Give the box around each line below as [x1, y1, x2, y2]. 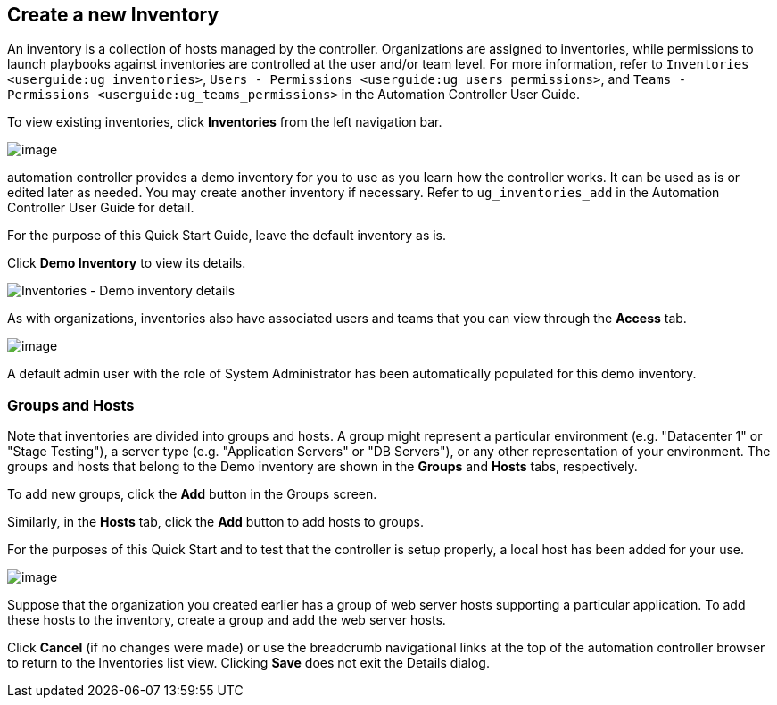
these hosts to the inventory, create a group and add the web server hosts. [7, 612, 446, 628]
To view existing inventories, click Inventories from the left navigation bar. [7, 114, 442, 130]
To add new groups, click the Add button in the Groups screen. [7, 486, 377, 502]
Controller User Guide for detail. [7, 200, 194, 216]
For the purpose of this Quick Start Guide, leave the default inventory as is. [7, 228, 447, 244]
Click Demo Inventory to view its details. [7, 255, 246, 271]
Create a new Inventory [7, 4, 219, 26]
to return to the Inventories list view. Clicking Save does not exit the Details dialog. [7, 655, 490, 671]
